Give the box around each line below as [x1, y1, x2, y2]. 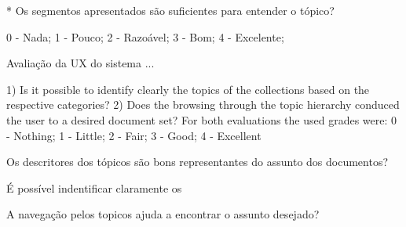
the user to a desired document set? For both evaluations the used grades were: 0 [6, 111, 397, 128]
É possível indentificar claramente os [6, 179, 182, 196]
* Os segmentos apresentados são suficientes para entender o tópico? [6, 2, 335, 18]
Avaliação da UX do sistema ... [6, 55, 155, 71]
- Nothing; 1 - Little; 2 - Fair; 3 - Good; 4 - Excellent [6, 127, 262, 143]
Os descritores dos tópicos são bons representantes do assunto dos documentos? [6, 153, 389, 170]
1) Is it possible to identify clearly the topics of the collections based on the [6, 81, 370, 97]
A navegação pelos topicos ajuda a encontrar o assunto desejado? [6, 206, 320, 222]
